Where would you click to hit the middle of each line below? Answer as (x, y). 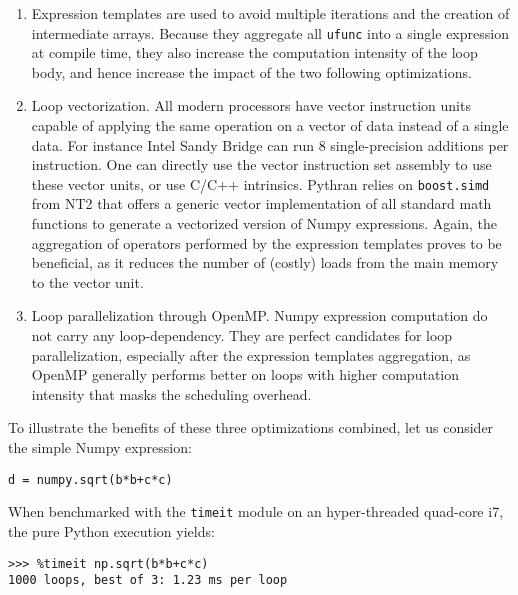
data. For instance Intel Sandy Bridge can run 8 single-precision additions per (270, 144)
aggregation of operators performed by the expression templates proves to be (266, 242)
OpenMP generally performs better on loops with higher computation (245, 374)
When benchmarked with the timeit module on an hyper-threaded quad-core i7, (256, 511)
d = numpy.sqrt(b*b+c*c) (90, 479)
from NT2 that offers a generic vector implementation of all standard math (261, 203)
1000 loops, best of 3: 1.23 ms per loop (148, 580)
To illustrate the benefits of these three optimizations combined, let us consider (251, 427)
